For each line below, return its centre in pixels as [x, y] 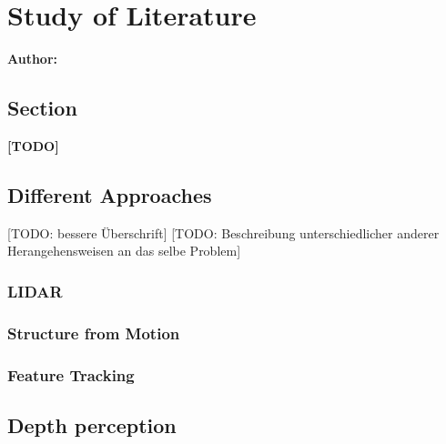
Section [42, 108]
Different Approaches [110, 194]
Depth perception [92, 424]
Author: [33, 59]
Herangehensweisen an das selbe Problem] [124, 251]
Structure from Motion [94, 333]
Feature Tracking [71, 374]
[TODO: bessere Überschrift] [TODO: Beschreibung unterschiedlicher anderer [223, 232]
